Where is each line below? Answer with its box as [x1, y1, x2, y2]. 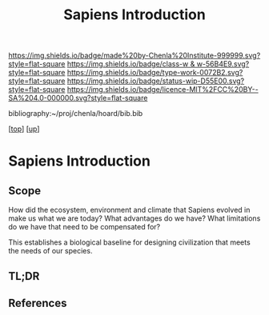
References [8, 296, 67, 309]
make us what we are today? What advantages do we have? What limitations [8, 213, 261, 223]
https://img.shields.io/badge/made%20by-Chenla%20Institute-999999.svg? [8, 50, 261, 61]
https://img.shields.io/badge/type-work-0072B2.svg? [66, 68, 243, 78]
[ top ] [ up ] [8, 124, 40, 134]
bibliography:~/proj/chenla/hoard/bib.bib [8, 109, 143, 118]
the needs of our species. [8, 246, 93, 256]
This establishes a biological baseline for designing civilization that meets [8, 237, 251, 247]
